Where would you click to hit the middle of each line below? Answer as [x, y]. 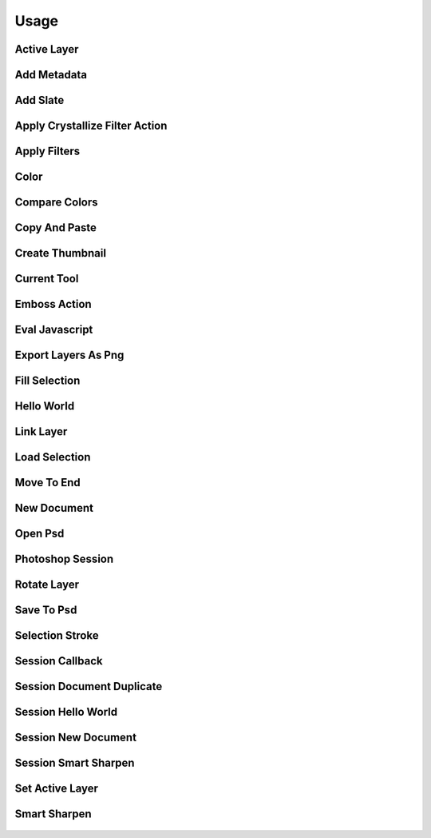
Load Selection [53, 457]
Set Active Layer [57, 789]
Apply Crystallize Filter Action [91, 126]
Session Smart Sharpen [75, 763]
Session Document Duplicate [89, 686]
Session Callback [59, 661]
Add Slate [40, 100]
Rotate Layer [47, 585]
